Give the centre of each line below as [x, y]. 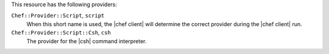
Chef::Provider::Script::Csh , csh [61, 33]
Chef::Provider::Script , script [58, 16]
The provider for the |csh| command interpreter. [87, 41]
